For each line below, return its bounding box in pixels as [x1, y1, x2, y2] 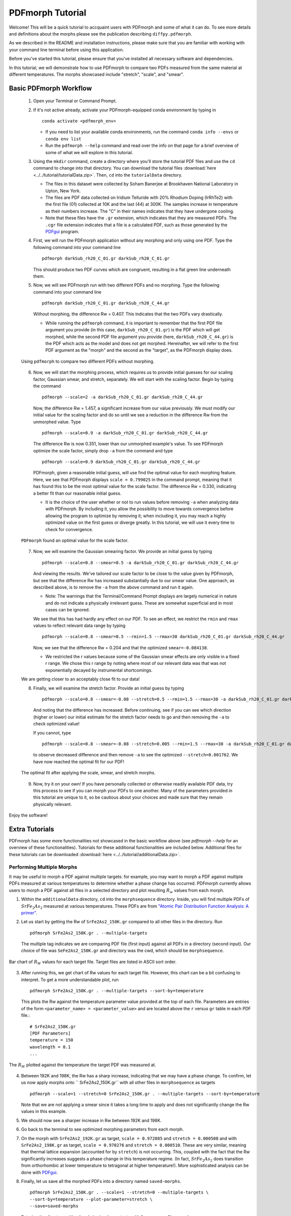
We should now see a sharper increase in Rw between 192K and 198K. [21, 1117, 162, 1123]
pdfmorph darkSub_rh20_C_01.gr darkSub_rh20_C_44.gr [42, 301, 170, 306]
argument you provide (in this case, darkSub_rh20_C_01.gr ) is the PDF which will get [45, 327, 220, 333]
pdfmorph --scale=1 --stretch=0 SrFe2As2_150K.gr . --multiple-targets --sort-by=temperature [30, 1091, 260, 1096]
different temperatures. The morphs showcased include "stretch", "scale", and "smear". [9, 71, 184, 77]
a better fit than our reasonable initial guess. [33, 490, 122, 496]
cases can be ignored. [45, 607, 90, 613]
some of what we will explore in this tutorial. [45, 149, 133, 155]
